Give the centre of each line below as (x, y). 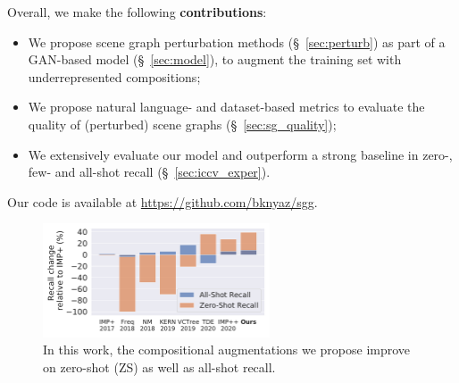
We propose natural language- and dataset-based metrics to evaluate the (226, 107)
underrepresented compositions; (114, 76)
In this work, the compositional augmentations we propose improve (227, 350)
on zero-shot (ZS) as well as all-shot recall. (159, 366)
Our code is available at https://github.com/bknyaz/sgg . (163, 201)
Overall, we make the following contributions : (137, 12)
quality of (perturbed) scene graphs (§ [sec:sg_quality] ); (182, 124)
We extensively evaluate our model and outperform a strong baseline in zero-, (240, 154)
